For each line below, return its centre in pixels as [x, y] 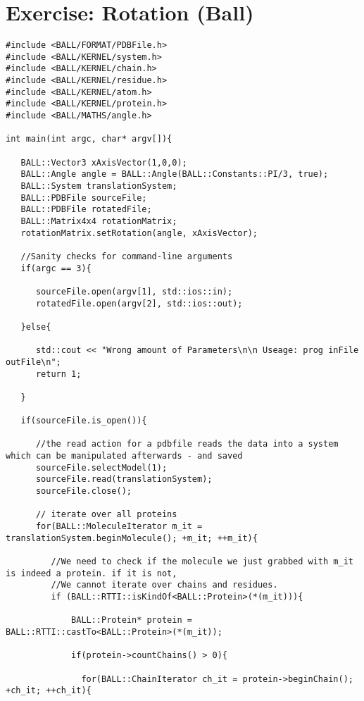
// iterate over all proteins [106, 515]
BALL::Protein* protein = [132, 620]
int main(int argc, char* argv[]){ [89, 139]
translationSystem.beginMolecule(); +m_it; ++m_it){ [132, 538]
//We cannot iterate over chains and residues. [164, 585]
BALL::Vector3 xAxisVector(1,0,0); [104, 162]
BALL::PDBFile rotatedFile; [86, 210]
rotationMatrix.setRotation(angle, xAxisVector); [139, 233]
